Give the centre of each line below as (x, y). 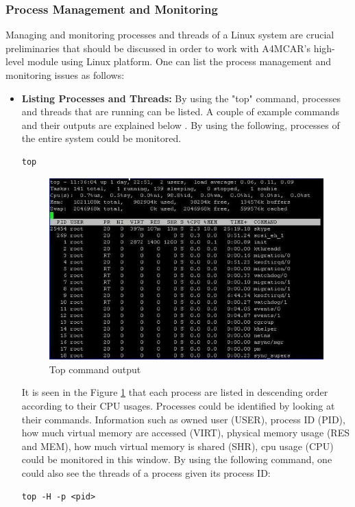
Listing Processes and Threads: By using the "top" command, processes (181, 98)
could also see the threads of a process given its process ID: (146, 472)
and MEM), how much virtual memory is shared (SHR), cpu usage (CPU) (177, 446)
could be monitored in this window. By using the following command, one (177, 459)
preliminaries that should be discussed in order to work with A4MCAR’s (158, 48)
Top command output (95, 369)
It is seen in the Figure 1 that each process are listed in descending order (175, 392)
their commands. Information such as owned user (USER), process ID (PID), (183, 419)
